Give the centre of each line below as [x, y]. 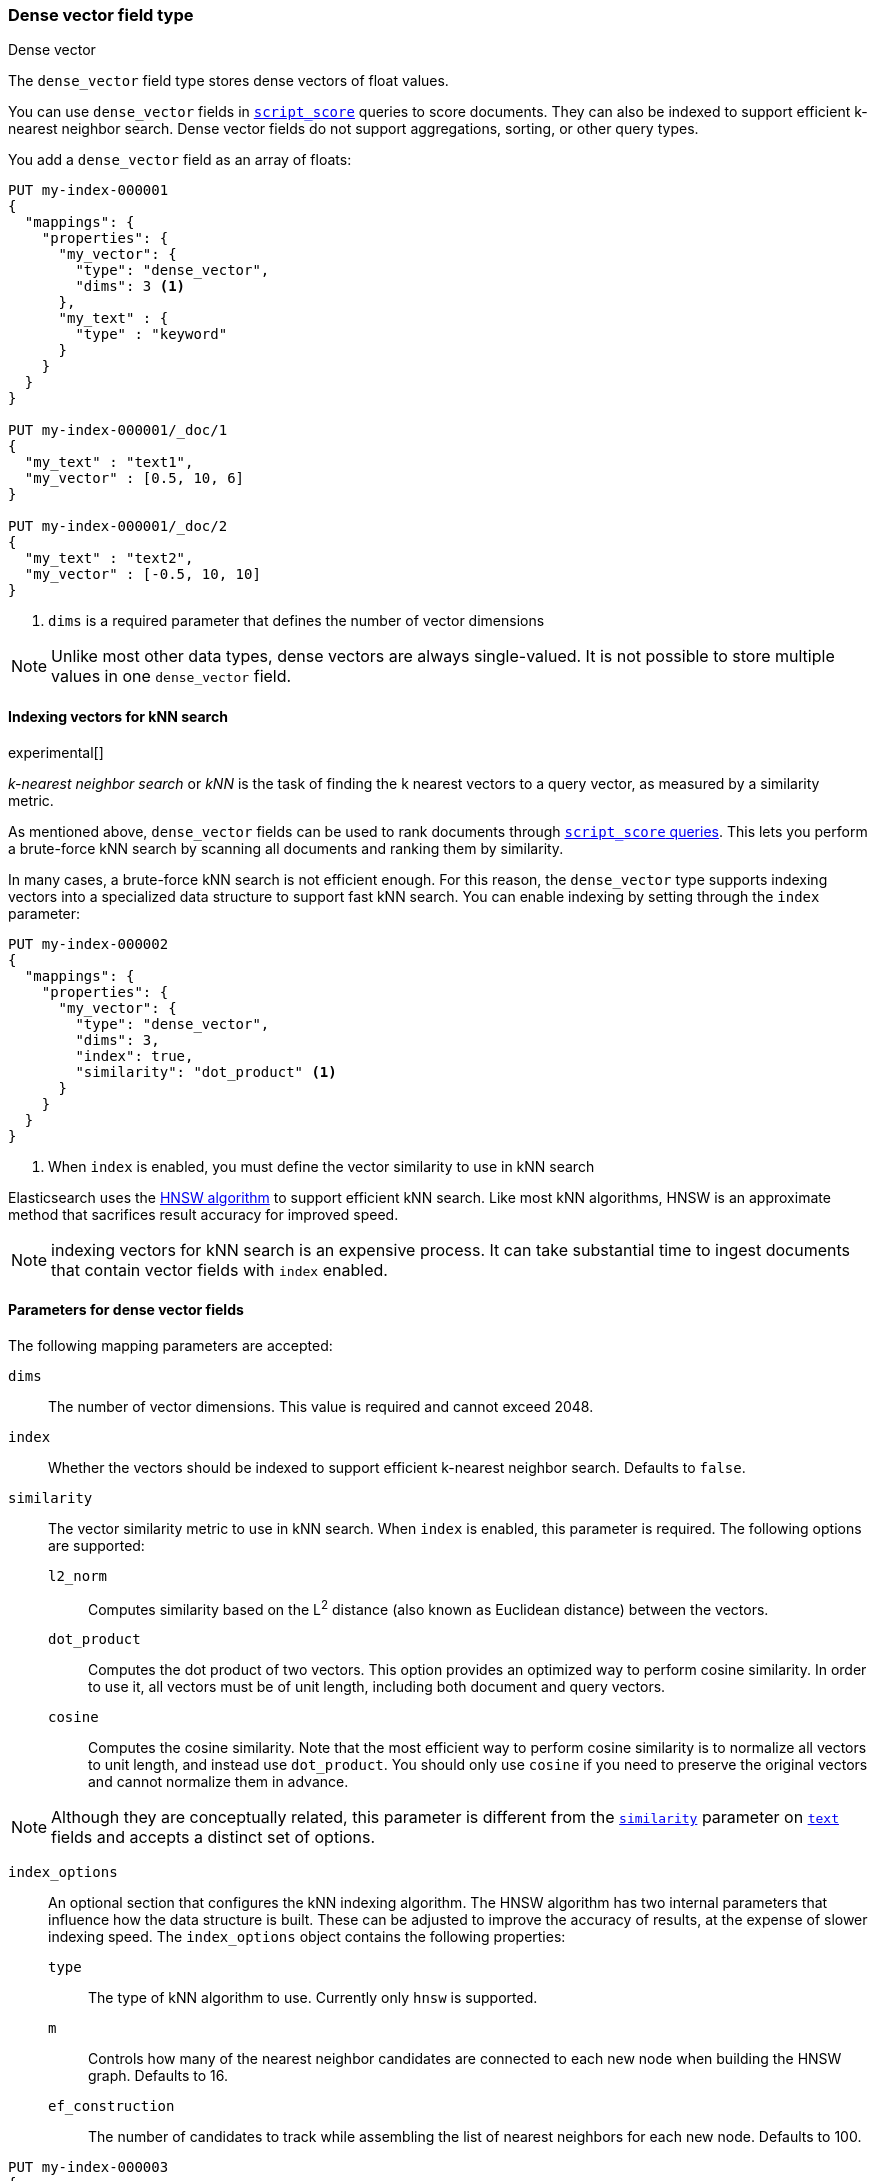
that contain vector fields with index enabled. [219, 1269]
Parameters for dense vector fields [126, 1310]
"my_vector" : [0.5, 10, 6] [134, 478]
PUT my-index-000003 [88, 2167]
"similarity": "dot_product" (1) [206, 1071]
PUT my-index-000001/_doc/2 [118, 526]
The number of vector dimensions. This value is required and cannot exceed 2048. [321, 1406]
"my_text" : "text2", [109, 558]
